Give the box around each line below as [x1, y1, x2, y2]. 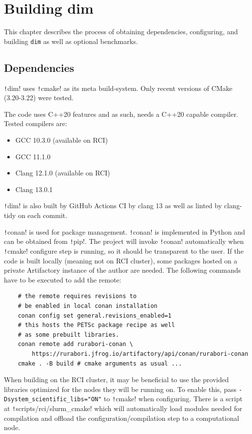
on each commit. [18, 210, 67, 220]
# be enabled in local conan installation [18, 302, 157, 309]
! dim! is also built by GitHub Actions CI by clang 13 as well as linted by [4, 200, 222, 211]
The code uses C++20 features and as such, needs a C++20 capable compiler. [4, 108, 238, 119]
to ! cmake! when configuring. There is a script [104, 393, 243, 404]
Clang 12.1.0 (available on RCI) [15, 168, 110, 178]
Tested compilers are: [4, 118, 67, 129]
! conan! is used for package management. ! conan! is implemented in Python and [4, 226, 245, 237]
